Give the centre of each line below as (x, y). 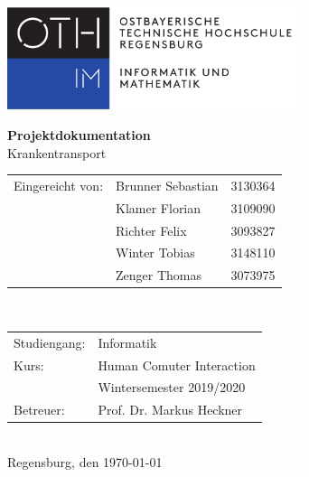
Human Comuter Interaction (177, 365)
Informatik (127, 342)
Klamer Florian (159, 207)
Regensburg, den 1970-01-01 (85, 461)
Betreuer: (39, 410)
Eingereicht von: (59, 185)
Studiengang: (50, 342)
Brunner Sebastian (167, 185)
